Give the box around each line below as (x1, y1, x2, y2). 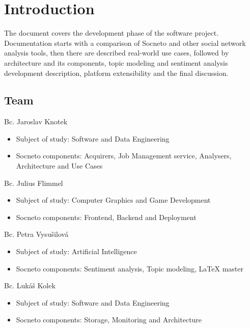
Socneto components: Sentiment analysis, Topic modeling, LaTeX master (16, 263, 243, 274)
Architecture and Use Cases (16, 160, 103, 171)
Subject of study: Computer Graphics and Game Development (16, 195, 211, 205)
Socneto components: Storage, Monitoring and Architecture (16, 314, 202, 325)
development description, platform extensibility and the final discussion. (4, 67, 229, 78)
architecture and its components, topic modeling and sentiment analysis (4, 57, 228, 68)
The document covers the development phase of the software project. (4, 28, 219, 38)
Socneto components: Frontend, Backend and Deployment (16, 211, 197, 222)
